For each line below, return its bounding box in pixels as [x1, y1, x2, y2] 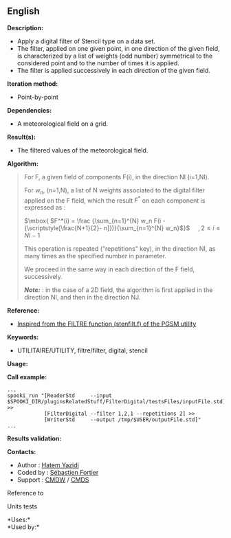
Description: [7, 23, 43, 32]
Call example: [7, 373, 47, 381]
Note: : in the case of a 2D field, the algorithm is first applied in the [23, 286, 213, 294]
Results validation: [7, 434, 62, 442]
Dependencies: [7, 106, 52, 114]
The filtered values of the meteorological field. [16, 146, 148, 154]
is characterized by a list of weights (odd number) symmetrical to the [16, 52, 213, 60]
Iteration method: [7, 79, 58, 88]
